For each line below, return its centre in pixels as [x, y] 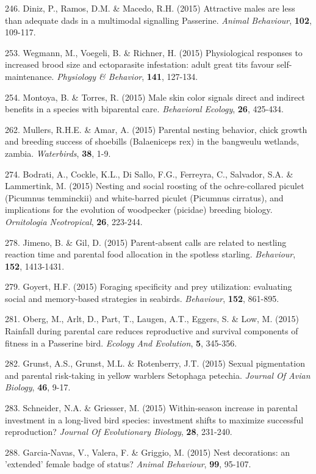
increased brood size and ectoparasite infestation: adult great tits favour [140, 64]
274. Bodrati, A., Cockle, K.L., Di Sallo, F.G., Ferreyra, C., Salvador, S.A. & [149, 174]
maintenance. [30, 76]
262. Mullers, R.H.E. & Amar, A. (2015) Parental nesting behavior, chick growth [156, 129]
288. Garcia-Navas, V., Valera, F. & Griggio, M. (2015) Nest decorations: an [148, 452]
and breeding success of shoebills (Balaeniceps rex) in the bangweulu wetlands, [152, 141]
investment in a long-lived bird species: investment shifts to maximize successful [154, 419]
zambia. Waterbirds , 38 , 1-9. [58, 153]
